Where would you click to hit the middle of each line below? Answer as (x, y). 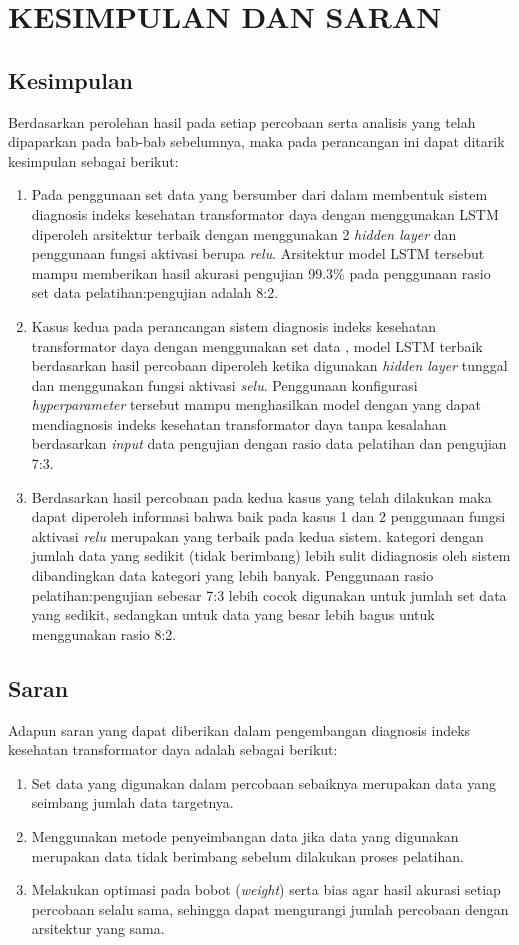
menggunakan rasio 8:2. (104, 633)
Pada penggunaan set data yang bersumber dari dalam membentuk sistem (259, 194)
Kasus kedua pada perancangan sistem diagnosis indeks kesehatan (234, 325)
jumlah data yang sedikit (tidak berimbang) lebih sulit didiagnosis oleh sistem (271, 555)
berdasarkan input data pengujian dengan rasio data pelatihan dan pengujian (269, 443)
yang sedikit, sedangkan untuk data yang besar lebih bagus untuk (233, 614)
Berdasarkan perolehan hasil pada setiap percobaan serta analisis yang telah (242, 121)
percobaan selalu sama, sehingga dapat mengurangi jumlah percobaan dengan (270, 908)
